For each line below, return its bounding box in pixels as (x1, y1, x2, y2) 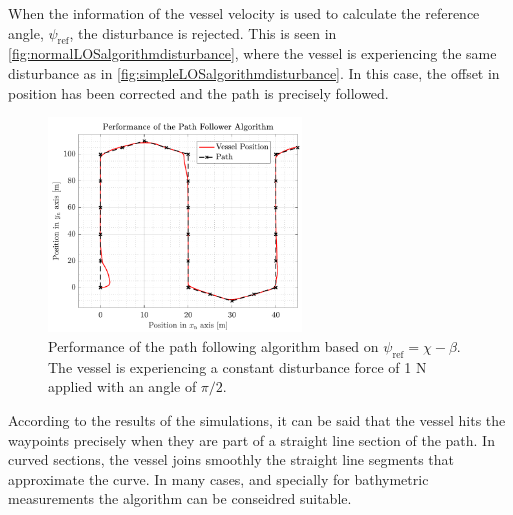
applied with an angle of (48, 376, 197, 397)
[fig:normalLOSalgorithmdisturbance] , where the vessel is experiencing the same (8, 43, 497, 64)
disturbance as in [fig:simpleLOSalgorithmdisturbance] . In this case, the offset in (8, 62, 500, 83)
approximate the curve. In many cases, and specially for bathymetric (8, 468, 429, 489)
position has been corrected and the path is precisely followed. (8, 82, 389, 103)
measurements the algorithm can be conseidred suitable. (8, 488, 352, 509)
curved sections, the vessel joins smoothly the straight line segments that (8, 449, 454, 470)
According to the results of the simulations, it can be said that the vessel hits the (8, 409, 506, 430)
